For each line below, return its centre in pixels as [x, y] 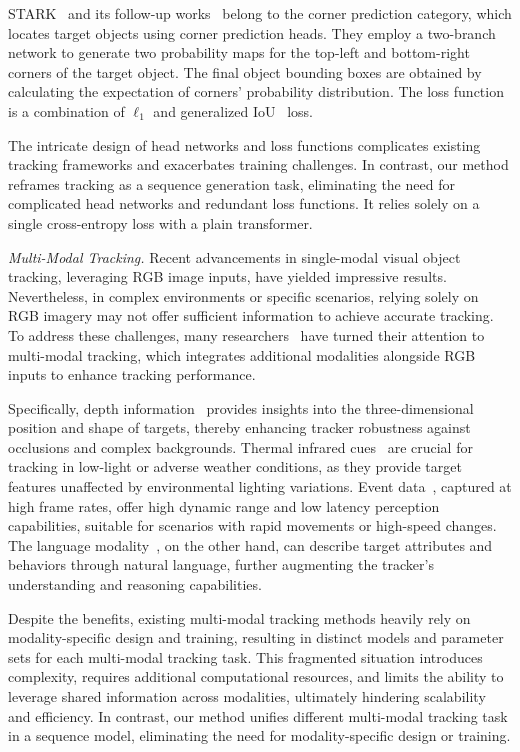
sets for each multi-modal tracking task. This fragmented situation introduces [245, 656]
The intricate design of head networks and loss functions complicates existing [244, 144]
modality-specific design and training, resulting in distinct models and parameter [256, 637]
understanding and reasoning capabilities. [135, 584]
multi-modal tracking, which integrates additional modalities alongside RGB [242, 354]
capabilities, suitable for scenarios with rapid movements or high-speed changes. [252, 525]
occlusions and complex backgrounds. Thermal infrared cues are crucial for [240, 446]
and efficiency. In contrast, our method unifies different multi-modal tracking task [258, 715]
